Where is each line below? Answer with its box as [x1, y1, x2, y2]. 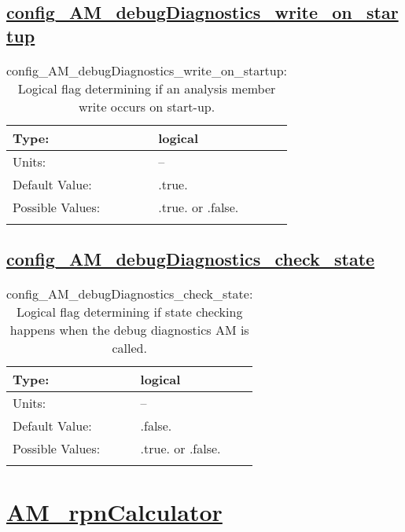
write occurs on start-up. [78, 97, 215, 116]
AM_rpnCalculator [6, 495, 223, 527]
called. [112, 338, 147, 357]
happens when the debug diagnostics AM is [9, 320, 249, 339]
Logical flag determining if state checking [16, 302, 243, 321]
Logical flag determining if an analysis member [17, 79, 276, 97]
